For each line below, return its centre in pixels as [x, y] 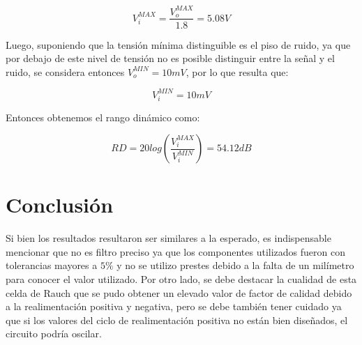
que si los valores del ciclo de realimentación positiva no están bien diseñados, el [177, 320]
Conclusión [60, 205]
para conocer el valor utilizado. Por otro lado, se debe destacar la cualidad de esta [181, 279]
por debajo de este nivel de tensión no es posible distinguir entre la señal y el [170, 58]
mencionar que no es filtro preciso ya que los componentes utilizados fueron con [176, 251]
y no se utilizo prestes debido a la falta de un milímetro [235, 265]
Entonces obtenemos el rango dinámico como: [103, 117]
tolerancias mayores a [52, 265]
